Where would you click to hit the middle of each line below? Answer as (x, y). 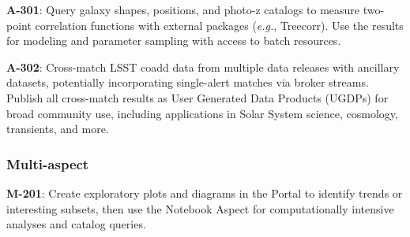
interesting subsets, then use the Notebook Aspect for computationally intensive (200, 208)
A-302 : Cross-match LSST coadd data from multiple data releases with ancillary (203, 67)
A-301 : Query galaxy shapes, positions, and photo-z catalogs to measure (183, 9)
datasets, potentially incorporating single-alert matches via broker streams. (188, 82)
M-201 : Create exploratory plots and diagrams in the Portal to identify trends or (205, 193)
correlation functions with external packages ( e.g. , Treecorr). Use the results (219, 25)
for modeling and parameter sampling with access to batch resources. (174, 41)
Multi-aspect (48, 163)
